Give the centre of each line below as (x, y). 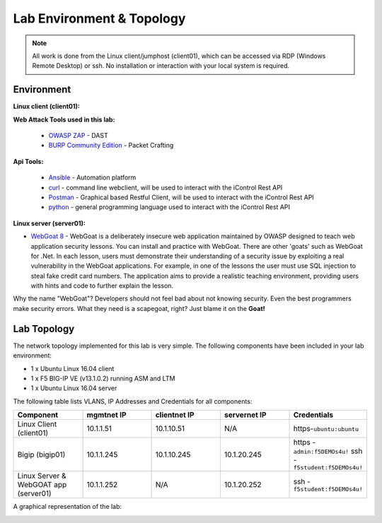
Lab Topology (44, 329)
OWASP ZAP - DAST (79, 136)
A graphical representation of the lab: (68, 507)
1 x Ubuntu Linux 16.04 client (73, 368)
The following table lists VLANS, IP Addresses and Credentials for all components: (133, 401)
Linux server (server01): (50, 223)
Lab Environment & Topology (99, 18)
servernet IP (245, 415)
